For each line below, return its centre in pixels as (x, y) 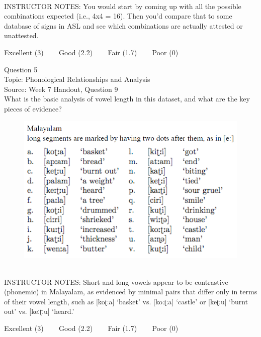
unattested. (21, 35)
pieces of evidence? (33, 108)
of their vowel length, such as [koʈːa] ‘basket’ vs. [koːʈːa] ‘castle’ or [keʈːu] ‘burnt (126, 301)
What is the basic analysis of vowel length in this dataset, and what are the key (127, 99)
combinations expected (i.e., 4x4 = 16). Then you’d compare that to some (118, 16)
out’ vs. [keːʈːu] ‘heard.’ (39, 311)
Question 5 (21, 69)
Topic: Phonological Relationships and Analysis (77, 79)
